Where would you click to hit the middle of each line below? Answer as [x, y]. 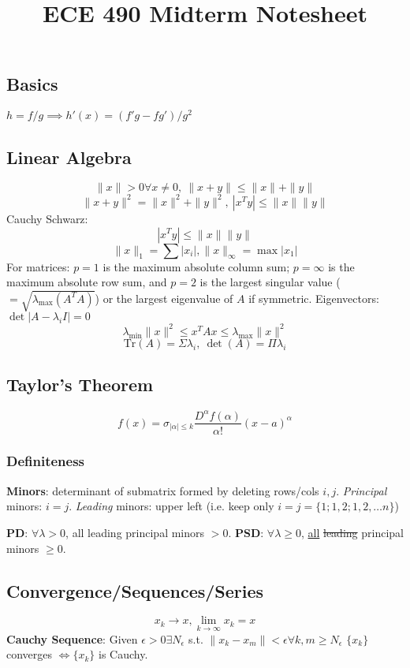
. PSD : [246, 532]
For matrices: [38, 266]
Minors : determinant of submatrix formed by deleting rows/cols [163, 490]
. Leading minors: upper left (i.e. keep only [171, 506]
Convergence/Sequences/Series [135, 590]
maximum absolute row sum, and [87, 282]
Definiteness [46, 461]
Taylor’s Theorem [80, 384]
